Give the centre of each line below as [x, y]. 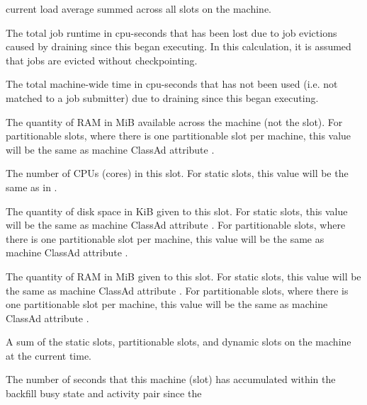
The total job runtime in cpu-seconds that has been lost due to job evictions [171, 32]
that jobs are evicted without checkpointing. [102, 60]
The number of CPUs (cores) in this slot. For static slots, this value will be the [177, 173]
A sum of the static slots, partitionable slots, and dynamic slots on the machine [179, 342]
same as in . [32, 187]
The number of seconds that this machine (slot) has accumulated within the [171, 379]
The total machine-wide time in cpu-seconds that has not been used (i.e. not [172, 84]
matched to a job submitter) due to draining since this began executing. [162, 97]
